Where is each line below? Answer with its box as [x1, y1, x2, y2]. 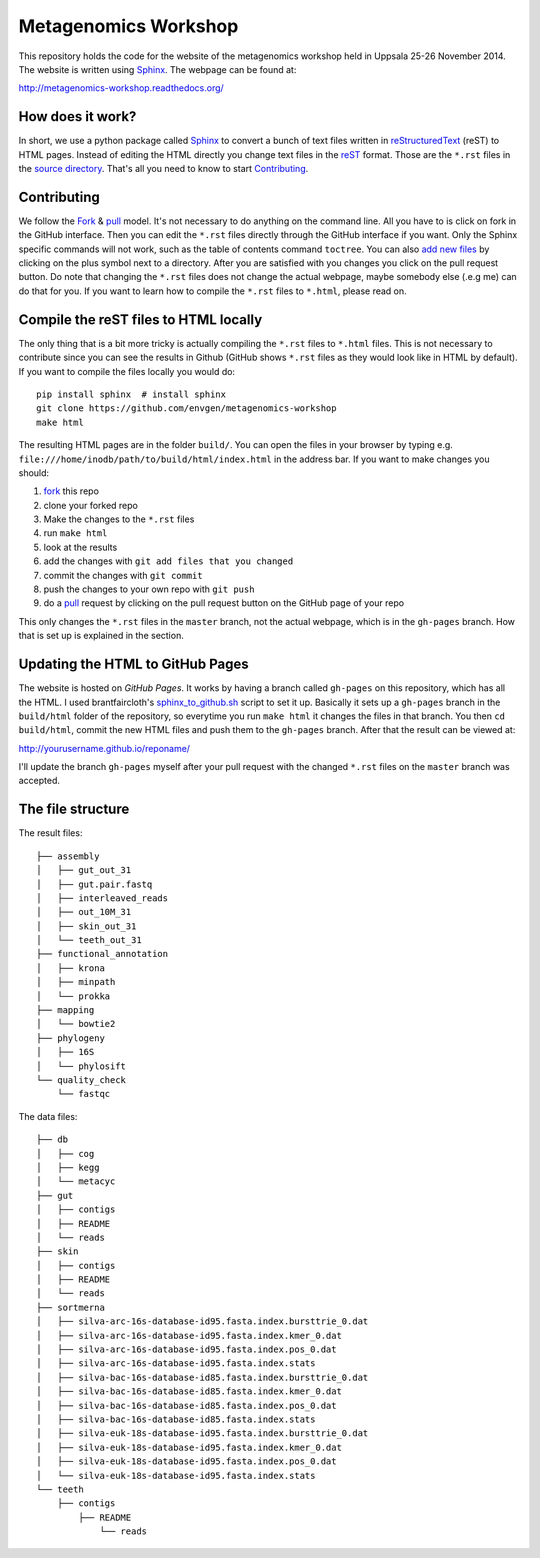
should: [18, 466, 50, 479]
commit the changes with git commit [43, 569, 204, 581]
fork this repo [43, 485, 100, 497]
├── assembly [36, 850, 100, 862]
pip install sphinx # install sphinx [36, 388, 227, 400]
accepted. [18, 775, 60, 787]
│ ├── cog [36, 1148, 95, 1159]
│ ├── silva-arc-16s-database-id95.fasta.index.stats [36, 1358, 316, 1369]
